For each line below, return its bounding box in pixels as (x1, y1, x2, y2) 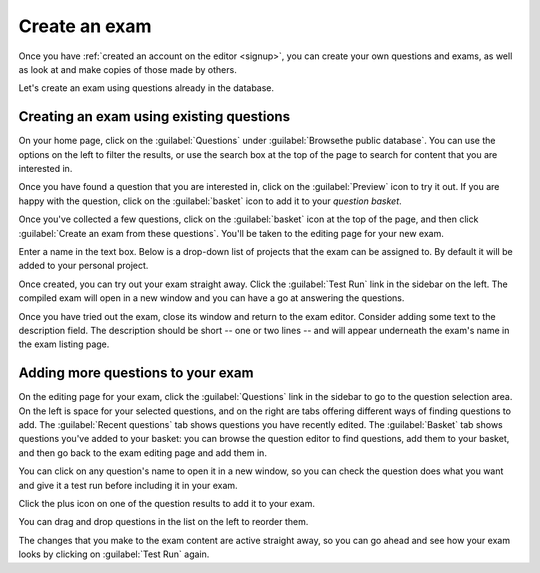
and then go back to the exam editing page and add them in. (18, 446, 267, 459)
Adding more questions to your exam (18, 365, 254, 382)
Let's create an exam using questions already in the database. (18, 82, 275, 94)
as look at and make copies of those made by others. (18, 63, 237, 75)
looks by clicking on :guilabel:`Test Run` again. (18, 548, 210, 560)
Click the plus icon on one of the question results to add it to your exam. (18, 497, 315, 509)
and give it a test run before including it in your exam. (18, 479, 239, 491)
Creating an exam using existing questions (18, 108, 290, 125)
